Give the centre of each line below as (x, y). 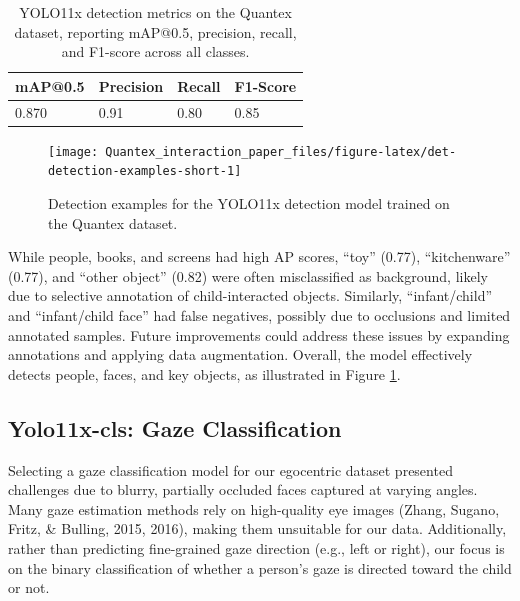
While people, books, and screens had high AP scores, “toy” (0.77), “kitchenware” (259, 256)
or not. (29, 587)
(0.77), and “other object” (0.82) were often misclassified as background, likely (248, 275)
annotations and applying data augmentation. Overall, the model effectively (240, 354)
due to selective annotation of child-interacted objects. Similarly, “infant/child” (250, 295)
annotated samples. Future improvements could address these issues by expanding (259, 334)
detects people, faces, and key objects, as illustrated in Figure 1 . (204, 373)
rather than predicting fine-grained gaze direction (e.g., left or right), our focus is (256, 547)
